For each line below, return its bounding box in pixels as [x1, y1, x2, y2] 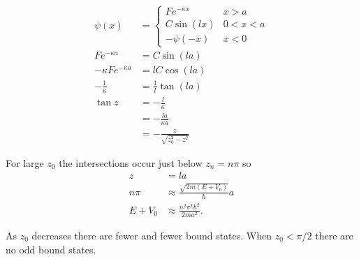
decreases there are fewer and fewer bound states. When [31, 228, 272, 242]
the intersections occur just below [59, 155, 203, 170]
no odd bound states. [6, 242, 96, 256]
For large [6, 155, 44, 170]
